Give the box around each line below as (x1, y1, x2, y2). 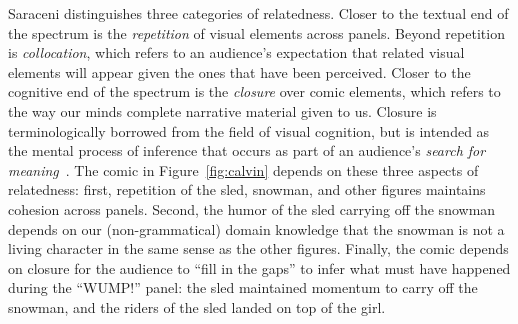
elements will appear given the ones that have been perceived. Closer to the (8, 61, 471, 82)
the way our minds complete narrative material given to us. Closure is (8, 100, 437, 121)
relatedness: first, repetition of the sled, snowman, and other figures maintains (8, 179, 486, 200)
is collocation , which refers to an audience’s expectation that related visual (8, 42, 465, 63)
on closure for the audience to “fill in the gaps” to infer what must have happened (8, 257, 511, 278)
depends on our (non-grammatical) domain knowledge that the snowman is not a (8, 218, 505, 239)
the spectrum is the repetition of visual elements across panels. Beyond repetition (8, 22, 505, 43)
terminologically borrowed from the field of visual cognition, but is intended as (8, 120, 490, 141)
